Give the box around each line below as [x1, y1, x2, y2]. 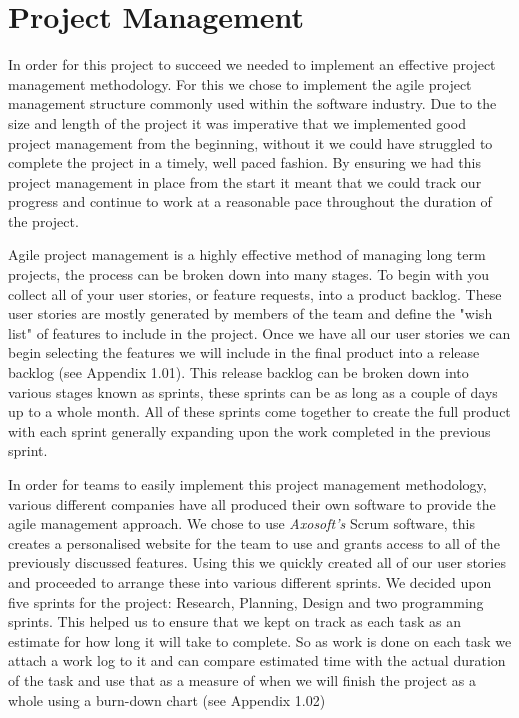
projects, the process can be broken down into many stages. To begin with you [8, 264, 490, 285]
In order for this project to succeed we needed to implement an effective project [8, 54, 496, 75]
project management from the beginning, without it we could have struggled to [8, 132, 493, 153]
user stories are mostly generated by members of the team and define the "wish [8, 303, 493, 324]
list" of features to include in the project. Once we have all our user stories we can [8, 322, 511, 343]
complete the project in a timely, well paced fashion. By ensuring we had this [8, 152, 481, 173]
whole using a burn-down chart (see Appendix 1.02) [8, 689, 326, 710]
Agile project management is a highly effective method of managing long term [8, 244, 486, 265]
